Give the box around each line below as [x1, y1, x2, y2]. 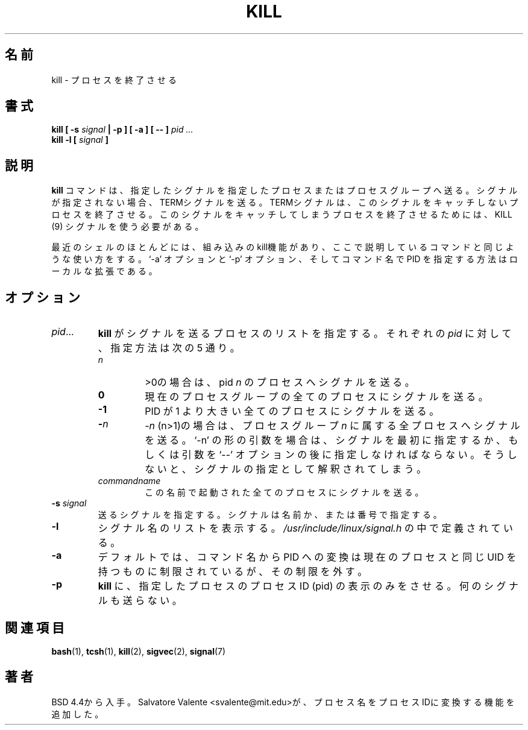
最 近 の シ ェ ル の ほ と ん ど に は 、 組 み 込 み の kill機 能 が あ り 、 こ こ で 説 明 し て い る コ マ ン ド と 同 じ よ [51, 242, 514, 253]
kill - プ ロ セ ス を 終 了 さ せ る [51, 74, 177, 85]
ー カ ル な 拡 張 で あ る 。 [51, 266, 157, 277]
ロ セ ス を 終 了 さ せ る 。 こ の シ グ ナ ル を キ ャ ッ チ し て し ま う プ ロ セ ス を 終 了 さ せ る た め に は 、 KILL [51, 209, 512, 220]
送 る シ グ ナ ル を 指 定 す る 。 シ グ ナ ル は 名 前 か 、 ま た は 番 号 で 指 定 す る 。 [98, 509, 442, 520]
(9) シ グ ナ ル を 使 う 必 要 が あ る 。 [51, 221, 204, 232]
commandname [98, 476, 161, 486]
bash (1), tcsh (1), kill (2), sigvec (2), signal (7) [51, 646, 226, 656]
